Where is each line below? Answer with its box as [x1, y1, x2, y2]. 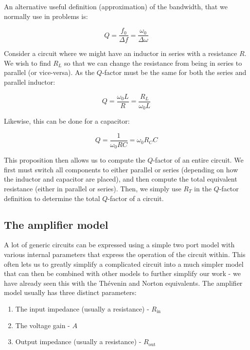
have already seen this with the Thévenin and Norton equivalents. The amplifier [4, 277, 243, 288]
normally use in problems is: [4, 11, 88, 21]
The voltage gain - [15, 320, 70, 330]
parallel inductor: [4, 77, 55, 87]
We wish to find [4, 57, 51, 68]
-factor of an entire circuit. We [153, 155, 244, 165]
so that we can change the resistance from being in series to [64, 57, 242, 68]
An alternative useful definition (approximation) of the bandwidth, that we [4, 1, 228, 11]
